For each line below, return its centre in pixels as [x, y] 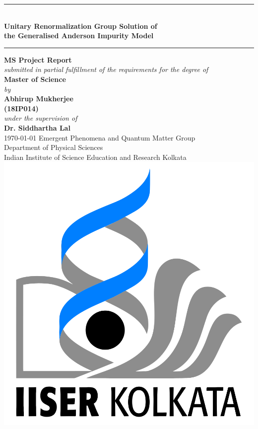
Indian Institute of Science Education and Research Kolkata [95, 157]
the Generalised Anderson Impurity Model [79, 36]
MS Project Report [38, 59]
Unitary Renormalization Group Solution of [81, 26]
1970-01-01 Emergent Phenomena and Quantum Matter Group [100, 137]
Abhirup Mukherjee [39, 99]
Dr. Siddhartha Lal [37, 127]
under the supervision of [41, 118]
